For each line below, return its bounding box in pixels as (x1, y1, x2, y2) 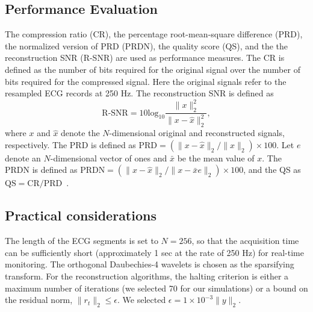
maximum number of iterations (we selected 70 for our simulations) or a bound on (5, 281, 308, 294)
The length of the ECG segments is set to (5, 234, 158, 247)
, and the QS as (243, 163, 301, 176)
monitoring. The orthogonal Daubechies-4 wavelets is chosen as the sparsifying (5, 258, 294, 270)
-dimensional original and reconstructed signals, (109, 126, 285, 139)
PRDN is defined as (5, 163, 78, 176)
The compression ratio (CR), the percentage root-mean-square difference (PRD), (5, 28, 303, 40)
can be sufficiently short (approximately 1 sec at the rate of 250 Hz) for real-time (5, 246, 304, 258)
